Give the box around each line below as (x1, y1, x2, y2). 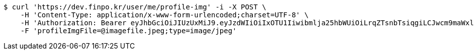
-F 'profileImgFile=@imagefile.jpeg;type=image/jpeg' (20, 27, 237, 35)
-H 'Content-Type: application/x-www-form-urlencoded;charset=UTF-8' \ (20, 11, 309, 19)
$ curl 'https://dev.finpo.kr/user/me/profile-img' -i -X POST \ (4, 3, 266, 11)
